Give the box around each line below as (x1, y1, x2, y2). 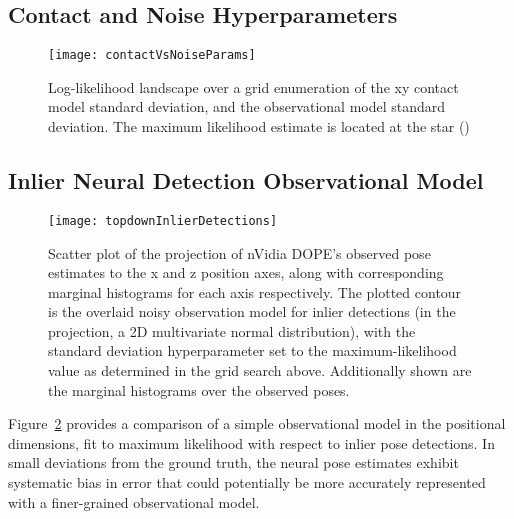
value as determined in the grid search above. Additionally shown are (48, 360, 472, 381)
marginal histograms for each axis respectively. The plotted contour (48, 281, 462, 302)
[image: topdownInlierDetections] (48, 213, 278, 228)
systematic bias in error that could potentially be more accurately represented (8, 472, 486, 493)
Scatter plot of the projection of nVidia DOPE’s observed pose (48, 242, 431, 263)
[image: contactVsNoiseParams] (48, 48, 256, 63)
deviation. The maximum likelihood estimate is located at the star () (48, 116, 470, 137)
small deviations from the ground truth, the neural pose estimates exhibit (8, 452, 459, 473)
